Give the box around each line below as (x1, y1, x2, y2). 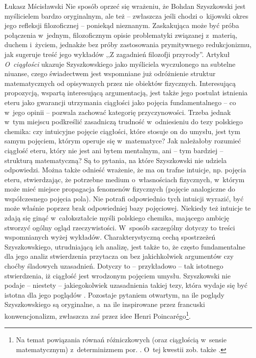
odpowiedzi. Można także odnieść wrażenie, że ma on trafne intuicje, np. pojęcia (4, 165, 246, 175)
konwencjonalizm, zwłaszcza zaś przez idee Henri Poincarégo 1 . (4, 309, 191, 321)
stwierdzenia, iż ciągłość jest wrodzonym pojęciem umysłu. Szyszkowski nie (4, 270, 231, 280)
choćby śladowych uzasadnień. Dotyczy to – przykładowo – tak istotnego (4, 261, 224, 271)
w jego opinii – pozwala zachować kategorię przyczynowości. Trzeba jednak (4, 107, 231, 117)
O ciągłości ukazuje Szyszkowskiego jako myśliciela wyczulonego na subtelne (4, 58, 235, 69)
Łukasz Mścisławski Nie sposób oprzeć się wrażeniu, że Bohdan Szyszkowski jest (4, 1, 246, 11)
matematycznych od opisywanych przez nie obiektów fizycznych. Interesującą (4, 78, 236, 88)
